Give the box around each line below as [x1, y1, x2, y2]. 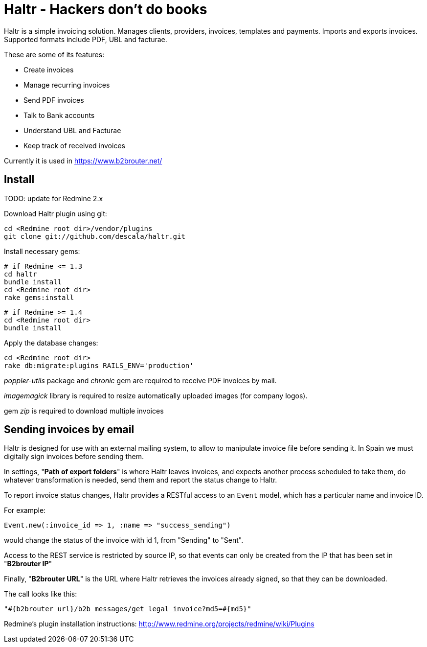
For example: [4, 506, 46, 515]
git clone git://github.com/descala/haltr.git [4, 232, 185, 240]
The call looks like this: [4, 590, 77, 599]
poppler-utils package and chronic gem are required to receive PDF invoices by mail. [4, 376, 277, 385]
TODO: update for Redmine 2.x [4, 194, 103, 203]
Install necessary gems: [4, 247, 80, 255]
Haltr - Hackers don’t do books [4, 1, 207, 18]
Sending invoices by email [4, 423, 135, 436]
